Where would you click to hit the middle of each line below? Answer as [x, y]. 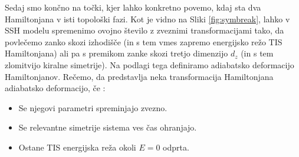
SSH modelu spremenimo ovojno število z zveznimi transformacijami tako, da [144, 30]
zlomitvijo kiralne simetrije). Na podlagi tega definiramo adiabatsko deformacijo [149, 64]
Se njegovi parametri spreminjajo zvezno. [93, 107]
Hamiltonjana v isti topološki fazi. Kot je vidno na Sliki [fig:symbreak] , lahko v [147, 19]
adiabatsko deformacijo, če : [55, 88]
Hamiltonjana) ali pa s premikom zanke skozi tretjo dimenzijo [116, 53]
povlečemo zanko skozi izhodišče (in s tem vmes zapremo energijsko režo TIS [144, 41]
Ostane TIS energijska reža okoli [77, 147]
